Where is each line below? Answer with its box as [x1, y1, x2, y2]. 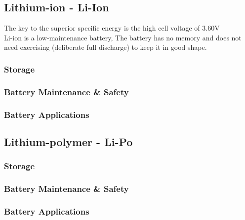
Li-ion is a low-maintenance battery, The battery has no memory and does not [4, 32, 242, 42]
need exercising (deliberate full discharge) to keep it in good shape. [4, 42, 207, 52]
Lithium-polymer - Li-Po [4, 134, 133, 149]
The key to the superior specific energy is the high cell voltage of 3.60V [4, 23, 220, 33]
